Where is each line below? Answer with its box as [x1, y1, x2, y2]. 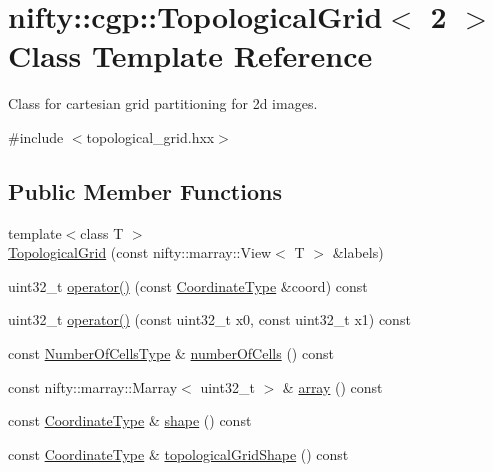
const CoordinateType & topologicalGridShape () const [8, 443, 349, 464]
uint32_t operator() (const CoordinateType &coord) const [8, 275, 368, 296]
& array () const [282, 376, 383, 397]
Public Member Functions [8, 175, 282, 206]
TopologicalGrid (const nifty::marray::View [8, 242, 272, 263]
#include [8, 126, 64, 147]
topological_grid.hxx [86, 126, 215, 147]
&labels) [332, 242, 384, 263]
